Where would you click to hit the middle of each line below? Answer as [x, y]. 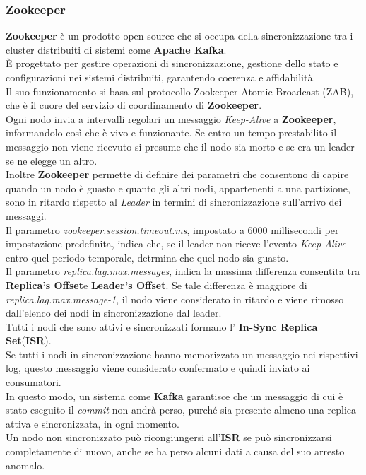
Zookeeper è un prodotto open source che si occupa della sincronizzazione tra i [179, 36]
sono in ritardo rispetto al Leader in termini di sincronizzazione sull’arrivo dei [174, 202]
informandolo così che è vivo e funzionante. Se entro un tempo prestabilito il [171, 133]
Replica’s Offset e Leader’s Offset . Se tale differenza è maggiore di [157, 285]
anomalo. [25, 465]
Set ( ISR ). [29, 340]
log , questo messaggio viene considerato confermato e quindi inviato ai [158, 368]
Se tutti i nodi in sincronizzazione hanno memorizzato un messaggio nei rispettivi [182, 354]
